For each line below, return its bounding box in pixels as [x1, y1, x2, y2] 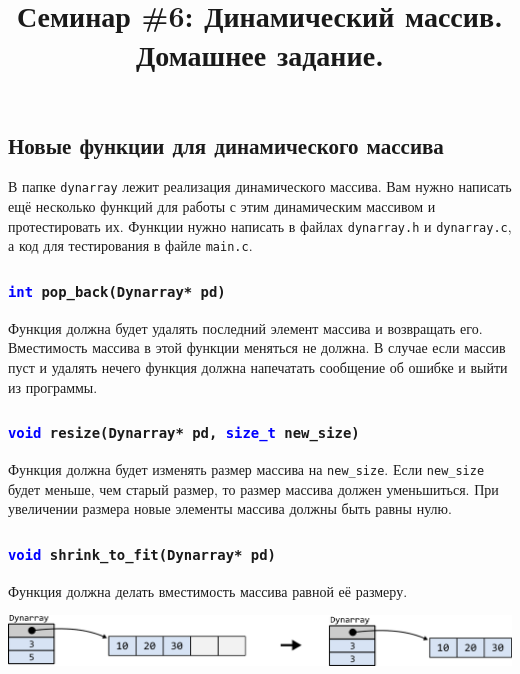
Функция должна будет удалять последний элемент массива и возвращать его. [8, 317, 483, 338]
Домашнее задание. [135, 34, 384, 75]
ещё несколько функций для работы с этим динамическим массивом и [8, 196, 436, 217]
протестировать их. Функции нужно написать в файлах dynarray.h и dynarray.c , [8, 215, 512, 236]
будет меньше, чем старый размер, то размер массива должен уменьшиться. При [8, 478, 499, 499]
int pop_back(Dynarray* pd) [8, 283, 226, 300]
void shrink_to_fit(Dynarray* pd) [8, 546, 276, 563]
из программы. [8, 376, 98, 397]
